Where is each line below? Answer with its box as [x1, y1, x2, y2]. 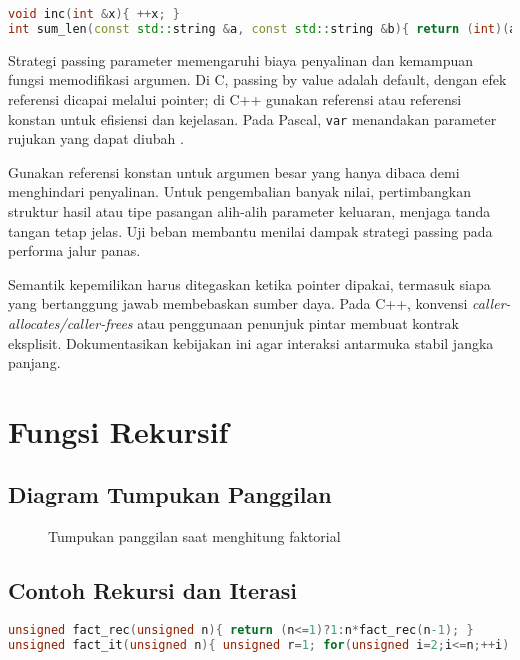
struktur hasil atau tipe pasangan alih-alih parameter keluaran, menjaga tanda [8, 200, 491, 221]
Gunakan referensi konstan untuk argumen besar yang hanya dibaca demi [8, 161, 460, 182]
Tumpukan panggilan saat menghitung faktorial [48, 526, 341, 547]
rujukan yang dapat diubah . [8, 128, 184, 149]
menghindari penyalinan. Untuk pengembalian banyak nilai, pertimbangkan [8, 181, 471, 202]
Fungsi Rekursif [8, 410, 229, 451]
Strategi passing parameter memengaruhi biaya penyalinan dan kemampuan [8, 49, 474, 70]
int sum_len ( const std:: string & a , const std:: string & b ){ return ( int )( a [8, 21, 517, 36]
